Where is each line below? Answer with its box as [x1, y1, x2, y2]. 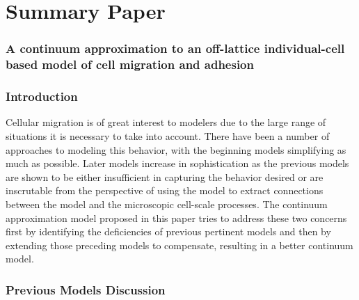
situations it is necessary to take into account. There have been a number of [6, 128, 330, 143]
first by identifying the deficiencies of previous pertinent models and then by [6, 224, 331, 239]
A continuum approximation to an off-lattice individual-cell [6, 40, 345, 57]
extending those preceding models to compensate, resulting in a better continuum [6, 237, 353, 252]
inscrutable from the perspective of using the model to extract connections [6, 183, 324, 198]
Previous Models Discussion [6, 281, 166, 298]
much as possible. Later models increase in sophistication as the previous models [6, 156, 349, 171]
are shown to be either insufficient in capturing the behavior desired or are [6, 169, 324, 184]
